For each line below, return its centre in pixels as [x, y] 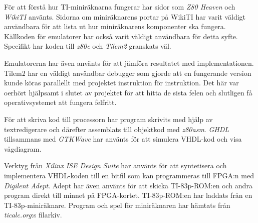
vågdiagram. [23, 148]
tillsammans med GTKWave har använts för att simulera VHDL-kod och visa [123, 139]
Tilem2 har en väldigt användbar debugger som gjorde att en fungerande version [128, 73]
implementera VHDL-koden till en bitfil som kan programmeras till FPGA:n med [129, 175]
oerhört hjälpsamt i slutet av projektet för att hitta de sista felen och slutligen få [128, 92]
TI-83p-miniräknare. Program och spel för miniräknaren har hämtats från [117, 205]
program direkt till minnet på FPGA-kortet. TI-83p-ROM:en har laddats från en [128, 195]
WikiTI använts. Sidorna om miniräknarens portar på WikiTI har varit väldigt [125, 16]
